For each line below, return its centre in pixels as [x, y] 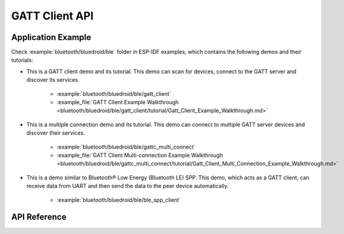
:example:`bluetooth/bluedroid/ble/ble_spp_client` [119, 199]
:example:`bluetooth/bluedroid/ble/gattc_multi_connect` [126, 147]
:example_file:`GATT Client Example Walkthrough [118, 102]
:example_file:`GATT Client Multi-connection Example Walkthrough [140, 155]
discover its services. [53, 80]
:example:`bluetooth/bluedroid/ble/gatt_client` [114, 93]
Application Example [51, 37]
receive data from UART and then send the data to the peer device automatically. [127, 186]
